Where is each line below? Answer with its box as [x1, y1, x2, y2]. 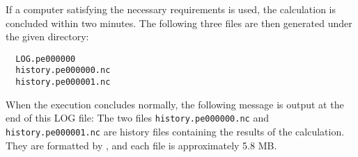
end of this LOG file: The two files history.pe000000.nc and [6, 110, 269, 125]
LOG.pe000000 [15, 53, 76, 64]
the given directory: [6, 29, 89, 44]
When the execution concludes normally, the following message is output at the [6, 97, 344, 111]
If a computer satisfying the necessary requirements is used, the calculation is [6, 2, 336, 16]
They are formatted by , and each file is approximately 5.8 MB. [6, 138, 277, 152]
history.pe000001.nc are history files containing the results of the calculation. [6, 124, 345, 138]
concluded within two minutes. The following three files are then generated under [6, 15, 352, 30]
